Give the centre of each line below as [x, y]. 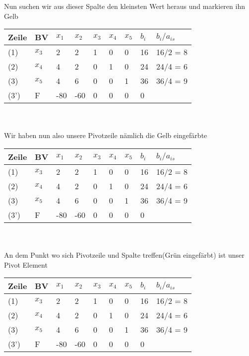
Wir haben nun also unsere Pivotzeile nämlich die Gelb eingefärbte [106, 135]
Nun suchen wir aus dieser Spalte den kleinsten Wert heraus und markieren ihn [124, 6]
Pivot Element [26, 264]
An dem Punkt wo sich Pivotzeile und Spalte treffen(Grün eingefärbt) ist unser [124, 255]
